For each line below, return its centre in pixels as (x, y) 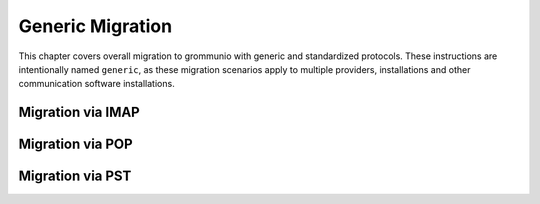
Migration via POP (76, 144)
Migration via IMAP (79, 112)
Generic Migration (95, 26)
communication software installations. (96, 84)
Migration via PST (75, 176)
